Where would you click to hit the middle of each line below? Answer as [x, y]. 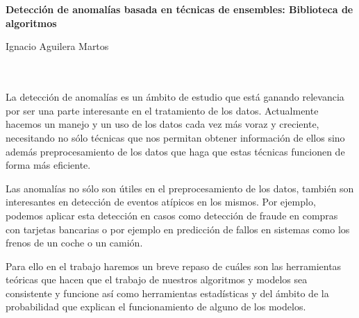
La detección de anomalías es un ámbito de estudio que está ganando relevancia [175, 97]
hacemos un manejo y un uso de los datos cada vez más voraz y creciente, [162, 124]
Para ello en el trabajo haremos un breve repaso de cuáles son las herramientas [174, 266]
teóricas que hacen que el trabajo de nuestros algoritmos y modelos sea [157, 279]
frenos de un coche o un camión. [74, 243]
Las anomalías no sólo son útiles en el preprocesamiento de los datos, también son [180, 188]
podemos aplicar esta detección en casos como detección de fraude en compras [172, 215]
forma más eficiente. [48, 165]
